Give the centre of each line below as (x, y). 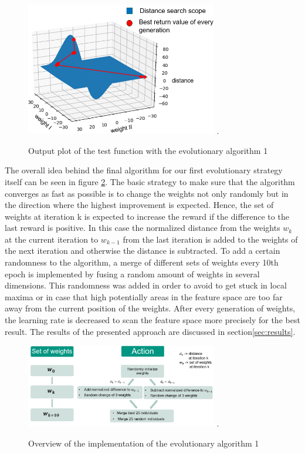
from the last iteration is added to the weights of (210, 239)
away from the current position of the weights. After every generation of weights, (150, 308)
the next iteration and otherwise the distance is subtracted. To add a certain (143, 251)
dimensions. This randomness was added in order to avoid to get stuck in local (146, 285)
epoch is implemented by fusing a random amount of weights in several (132, 274)
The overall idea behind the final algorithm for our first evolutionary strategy (144, 170)
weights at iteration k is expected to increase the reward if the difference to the (147, 216)
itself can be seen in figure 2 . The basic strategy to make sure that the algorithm (150, 181)
